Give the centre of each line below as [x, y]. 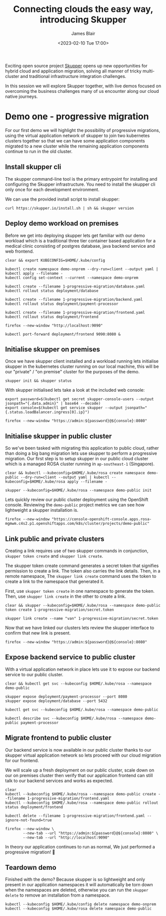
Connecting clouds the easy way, [83, 9]
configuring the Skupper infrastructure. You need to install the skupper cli [80, 184]
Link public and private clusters [55, 539]
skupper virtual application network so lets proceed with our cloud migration [83, 755]
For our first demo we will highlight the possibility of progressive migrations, [83, 130]
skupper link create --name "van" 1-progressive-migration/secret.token [82, 618]
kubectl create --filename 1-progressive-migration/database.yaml [75, 286]
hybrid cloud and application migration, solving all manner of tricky [73, 71]
